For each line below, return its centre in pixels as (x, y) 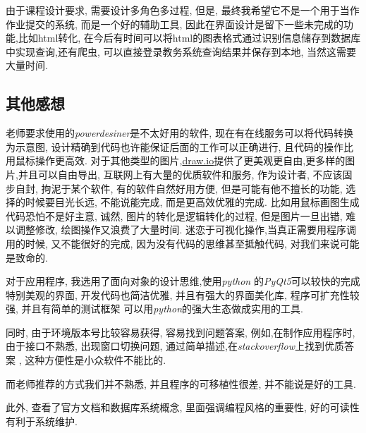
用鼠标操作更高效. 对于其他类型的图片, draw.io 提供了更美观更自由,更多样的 (176, 160)
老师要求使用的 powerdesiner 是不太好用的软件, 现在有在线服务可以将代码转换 (179, 133)
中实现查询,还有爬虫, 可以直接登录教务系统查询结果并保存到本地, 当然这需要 (181, 51)
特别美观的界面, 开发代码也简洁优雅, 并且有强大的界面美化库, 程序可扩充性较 (183, 294)
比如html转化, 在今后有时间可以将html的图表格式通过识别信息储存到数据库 (189, 38)
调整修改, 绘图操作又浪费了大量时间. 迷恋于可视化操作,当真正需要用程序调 (185, 230)
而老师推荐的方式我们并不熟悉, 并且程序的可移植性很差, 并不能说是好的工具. (181, 383)
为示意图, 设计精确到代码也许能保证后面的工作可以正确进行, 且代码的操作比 (180, 146)
